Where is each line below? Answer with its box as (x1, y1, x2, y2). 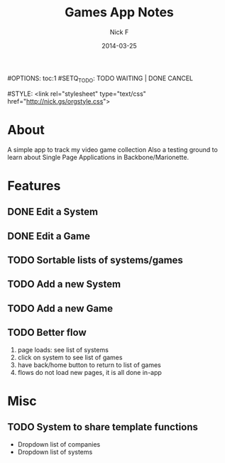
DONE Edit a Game (7, 230, 91, 242)
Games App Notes (65, 4, 174, 21)
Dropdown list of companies (17, 440, 101, 448)
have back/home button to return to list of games (17, 360, 162, 369)
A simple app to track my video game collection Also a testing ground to (7, 145, 218, 153)
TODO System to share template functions (7, 421, 199, 433)
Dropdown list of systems (17, 447, 93, 456)
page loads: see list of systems (17, 345, 109, 354)
